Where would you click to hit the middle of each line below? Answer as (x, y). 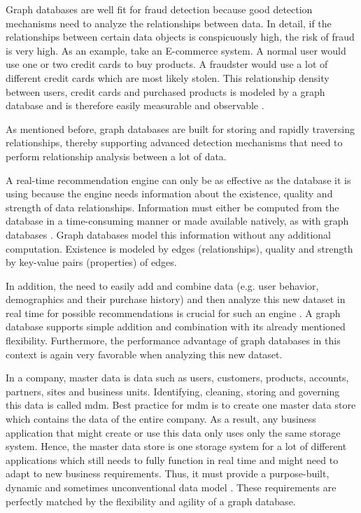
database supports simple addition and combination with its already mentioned (176, 326)
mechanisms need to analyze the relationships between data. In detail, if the (169, 23)
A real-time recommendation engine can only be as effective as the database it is (178, 180)
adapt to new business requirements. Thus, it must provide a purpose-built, (168, 473)
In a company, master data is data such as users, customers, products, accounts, (177, 378)
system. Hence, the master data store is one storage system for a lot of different (176, 446)
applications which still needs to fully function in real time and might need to (172, 459)
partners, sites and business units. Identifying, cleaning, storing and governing (173, 391)
